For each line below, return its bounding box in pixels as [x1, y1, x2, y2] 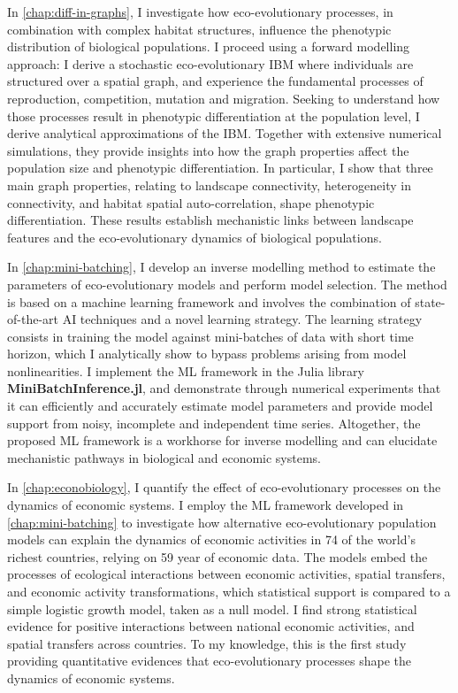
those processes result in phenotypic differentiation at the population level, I [7, 106, 420, 125]
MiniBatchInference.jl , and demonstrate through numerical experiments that [7, 379, 441, 397]
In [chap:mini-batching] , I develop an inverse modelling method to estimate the [7, 258, 436, 276]
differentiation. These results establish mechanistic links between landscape [7, 211, 414, 229]
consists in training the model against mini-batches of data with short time [7, 327, 414, 345]
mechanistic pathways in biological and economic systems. [7, 448, 322, 466]
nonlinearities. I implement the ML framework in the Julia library [7, 361, 364, 380]
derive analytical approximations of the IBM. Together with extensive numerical [7, 124, 442, 142]
